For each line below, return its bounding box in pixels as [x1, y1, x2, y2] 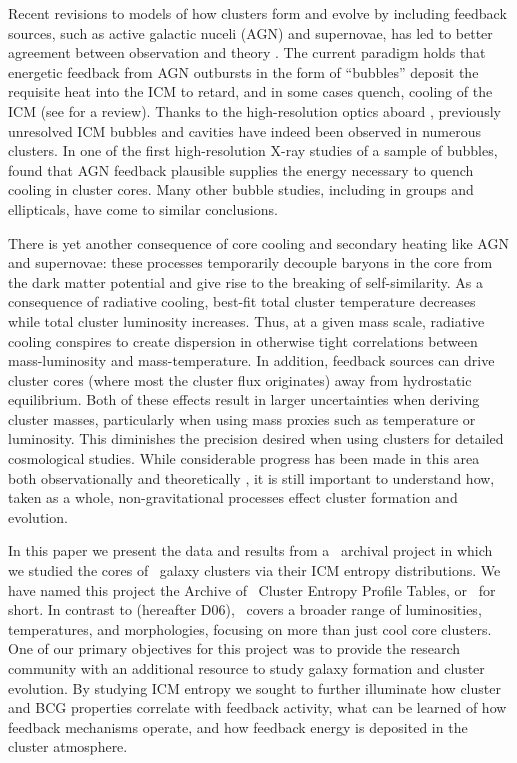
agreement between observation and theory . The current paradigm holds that [8, 42, 486, 63]
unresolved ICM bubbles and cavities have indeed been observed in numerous [8, 120, 482, 141]
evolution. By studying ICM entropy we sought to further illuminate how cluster [8, 677, 501, 698]
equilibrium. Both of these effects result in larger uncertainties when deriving [8, 389, 480, 410]
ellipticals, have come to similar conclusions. [8, 198, 278, 219]
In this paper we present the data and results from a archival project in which [8, 540, 493, 561]
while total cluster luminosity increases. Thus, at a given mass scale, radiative [8, 310, 485, 331]
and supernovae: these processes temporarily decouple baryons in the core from [8, 252, 493, 273]
